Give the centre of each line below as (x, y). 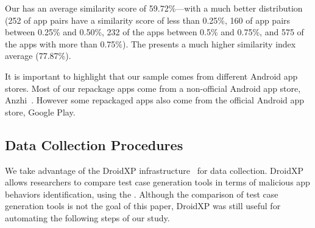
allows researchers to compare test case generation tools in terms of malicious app (157, 182)
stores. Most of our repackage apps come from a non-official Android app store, (153, 88)
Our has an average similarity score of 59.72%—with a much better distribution (154, 8)
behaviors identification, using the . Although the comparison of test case (142, 194)
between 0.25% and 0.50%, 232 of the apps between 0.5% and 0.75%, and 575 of (154, 32)
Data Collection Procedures (94, 144)
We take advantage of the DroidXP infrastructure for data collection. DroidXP (154, 170)
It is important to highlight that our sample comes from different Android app (151, 76)
